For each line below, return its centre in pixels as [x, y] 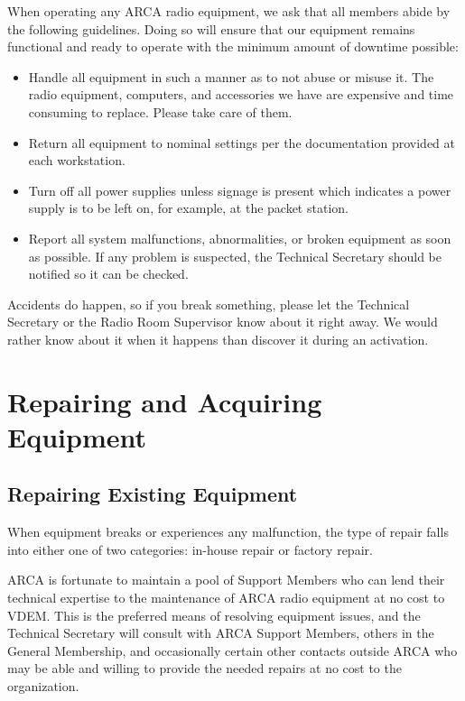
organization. [43, 686]
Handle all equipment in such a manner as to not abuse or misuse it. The [231, 76]
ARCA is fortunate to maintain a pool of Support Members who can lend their [226, 580]
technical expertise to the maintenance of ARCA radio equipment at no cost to [226, 598]
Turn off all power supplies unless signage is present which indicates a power [240, 190]
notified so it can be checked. [108, 274]
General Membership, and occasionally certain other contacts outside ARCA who [232, 650]
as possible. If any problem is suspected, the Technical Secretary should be [235, 256]
